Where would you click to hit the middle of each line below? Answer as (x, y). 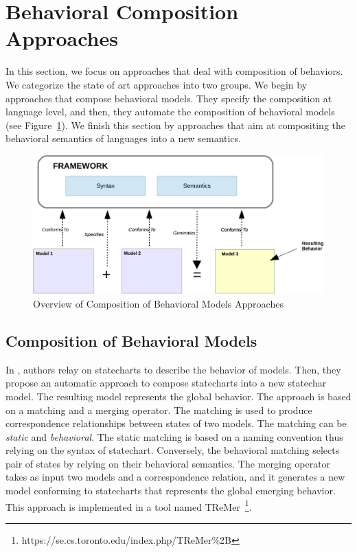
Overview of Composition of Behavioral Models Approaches (158, 303)
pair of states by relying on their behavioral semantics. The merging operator (168, 463)
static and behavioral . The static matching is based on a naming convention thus (174, 436)
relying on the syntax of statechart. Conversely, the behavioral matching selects (173, 450)
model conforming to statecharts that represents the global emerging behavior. (171, 491)
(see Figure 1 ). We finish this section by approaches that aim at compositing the (175, 125)
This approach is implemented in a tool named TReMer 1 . (129, 505)
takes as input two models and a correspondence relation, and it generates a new (175, 477)
